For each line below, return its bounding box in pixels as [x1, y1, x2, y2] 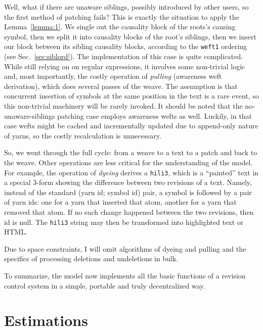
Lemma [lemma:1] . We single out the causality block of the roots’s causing [4, 21, 236, 32]
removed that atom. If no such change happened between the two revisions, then [4, 207, 254, 217]
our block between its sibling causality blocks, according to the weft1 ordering [4, 41, 247, 52]
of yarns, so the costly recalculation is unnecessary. [4, 130, 161, 140]
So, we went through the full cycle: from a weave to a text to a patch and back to [4, 147, 257, 158]
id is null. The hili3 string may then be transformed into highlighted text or [4, 216, 244, 227]
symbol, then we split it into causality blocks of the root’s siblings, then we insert [4, 31, 256, 41]
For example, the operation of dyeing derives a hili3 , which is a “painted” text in [4, 167, 259, 177]
